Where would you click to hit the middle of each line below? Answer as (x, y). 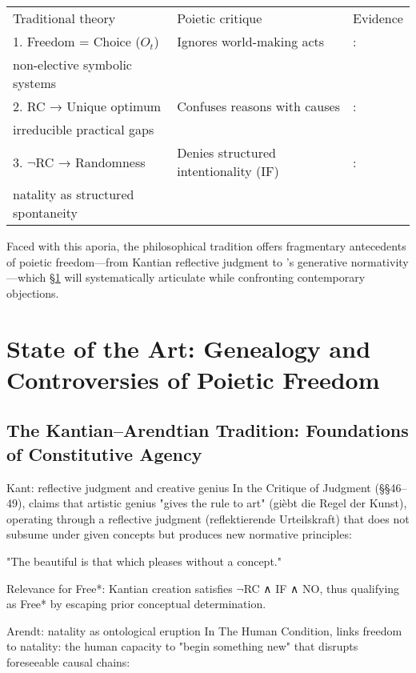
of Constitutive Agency (104, 453)
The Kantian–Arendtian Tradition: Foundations (208, 430)
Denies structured (226, 152)
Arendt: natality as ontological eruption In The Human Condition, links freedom (204, 630)
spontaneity (45, 212)
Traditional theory (64, 18)
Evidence (378, 18)
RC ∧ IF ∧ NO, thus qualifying (322, 588)
